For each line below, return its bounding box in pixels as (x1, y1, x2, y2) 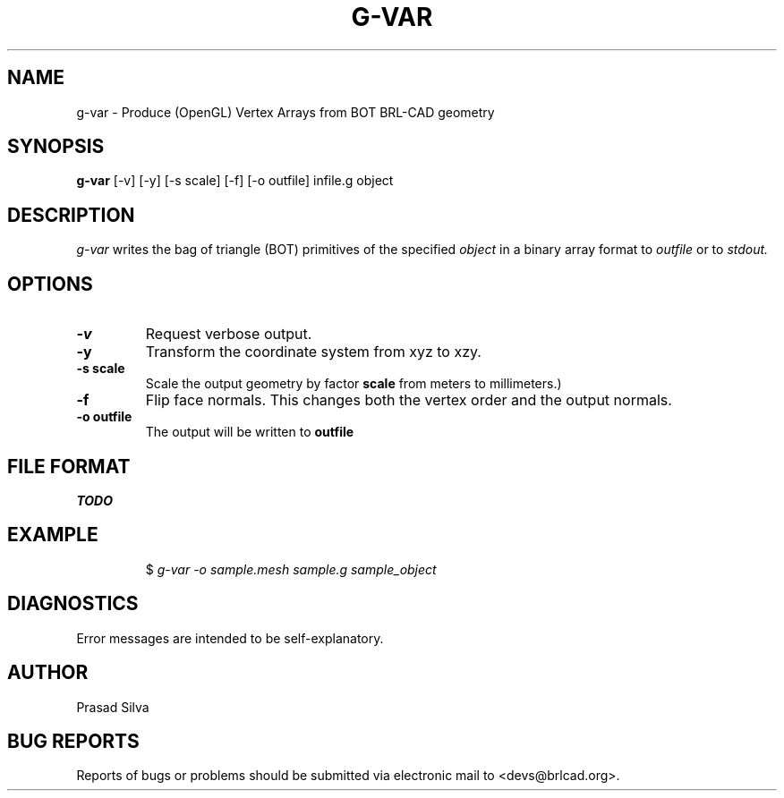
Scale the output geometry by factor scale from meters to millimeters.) (145, 376, 562, 392)
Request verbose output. (145, 325, 312, 344)
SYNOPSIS (7, 135, 105, 158)
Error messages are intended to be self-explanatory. (76, 630, 384, 646)
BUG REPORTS (7, 729, 140, 752)
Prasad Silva (76, 699, 149, 715)
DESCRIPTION (7, 203, 135, 226)
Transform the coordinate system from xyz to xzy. (145, 343, 481, 361)
